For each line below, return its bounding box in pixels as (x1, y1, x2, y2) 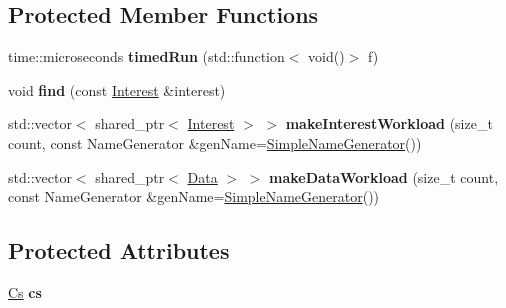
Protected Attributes (8, 235, 230, 266)
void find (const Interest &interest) (8, 79, 226, 100)
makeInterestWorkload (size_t (285, 113, 493, 134)
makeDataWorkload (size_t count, (269, 166, 499, 187)
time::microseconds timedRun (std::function (8, 46, 285, 67)
